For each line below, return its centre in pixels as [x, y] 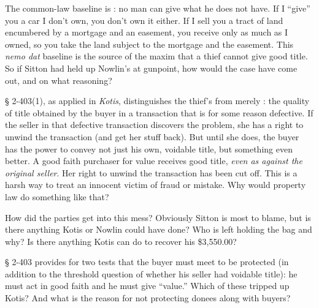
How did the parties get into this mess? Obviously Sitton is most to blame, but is [158, 217]
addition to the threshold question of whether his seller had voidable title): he [151, 273]
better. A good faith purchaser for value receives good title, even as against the [154, 161]
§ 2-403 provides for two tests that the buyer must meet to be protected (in [147, 262]
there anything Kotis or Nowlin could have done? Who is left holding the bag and [159, 229]
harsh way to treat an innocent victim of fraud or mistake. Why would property [156, 185]
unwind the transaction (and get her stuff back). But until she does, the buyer [152, 136]
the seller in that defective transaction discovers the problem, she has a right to [154, 125]
